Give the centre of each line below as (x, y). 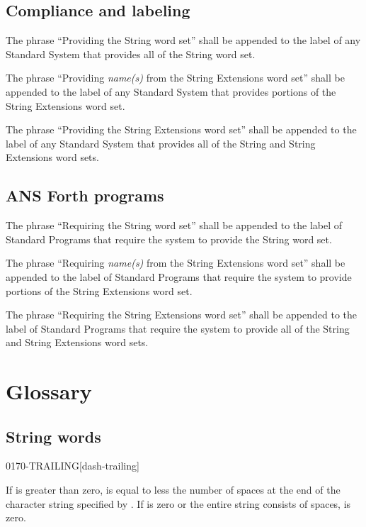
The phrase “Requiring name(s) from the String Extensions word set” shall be (176, 263)
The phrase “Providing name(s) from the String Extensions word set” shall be (175, 78)
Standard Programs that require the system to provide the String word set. (169, 239)
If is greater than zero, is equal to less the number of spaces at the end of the (173, 490)
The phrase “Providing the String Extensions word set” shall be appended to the (181, 129)
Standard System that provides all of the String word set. (131, 54)
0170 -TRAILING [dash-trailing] (73, 466)
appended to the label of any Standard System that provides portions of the (171, 91)
